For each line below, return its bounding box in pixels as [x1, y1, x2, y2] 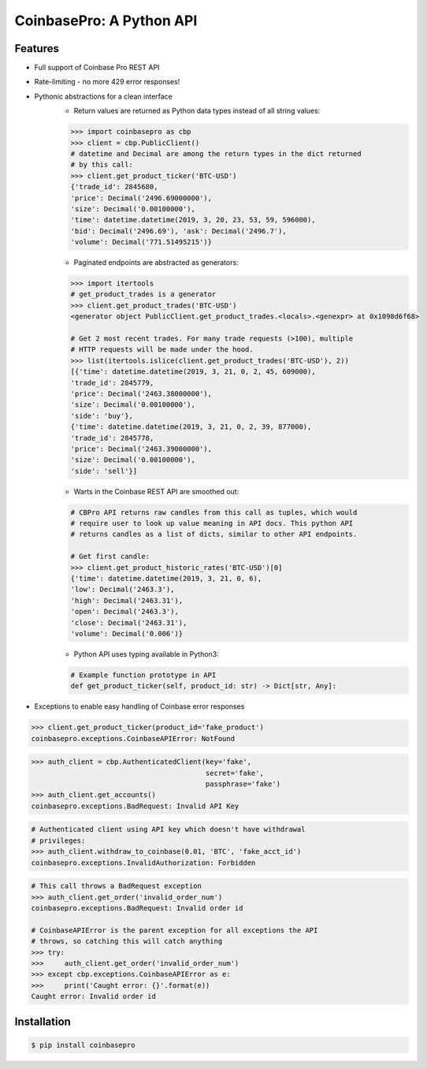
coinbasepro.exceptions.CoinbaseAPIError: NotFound [31, 734, 236, 743]
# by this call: [70, 160, 134, 169]
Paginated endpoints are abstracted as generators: [73, 258, 239, 267]
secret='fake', [205, 769, 264, 777]
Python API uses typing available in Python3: [73, 649, 220, 658]
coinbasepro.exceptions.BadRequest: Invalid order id [31, 903, 243, 912]
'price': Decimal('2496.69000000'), [70, 193, 213, 203]
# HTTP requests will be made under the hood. [70, 345, 254, 354]
